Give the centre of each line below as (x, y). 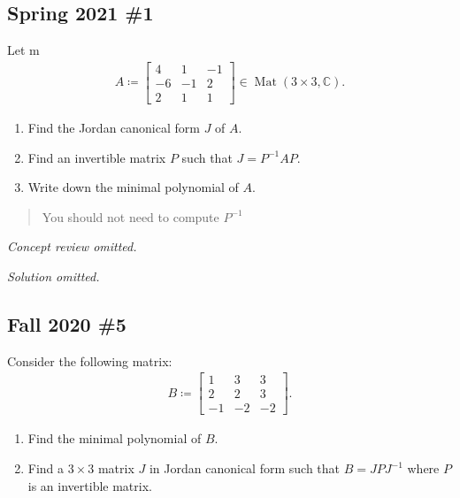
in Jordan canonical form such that (244, 468)
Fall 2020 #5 (67, 323)
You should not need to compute (130, 216)
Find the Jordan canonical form (114, 127)
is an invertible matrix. (90, 485)
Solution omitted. (54, 276)
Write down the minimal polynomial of (133, 187)
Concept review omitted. (72, 246)
